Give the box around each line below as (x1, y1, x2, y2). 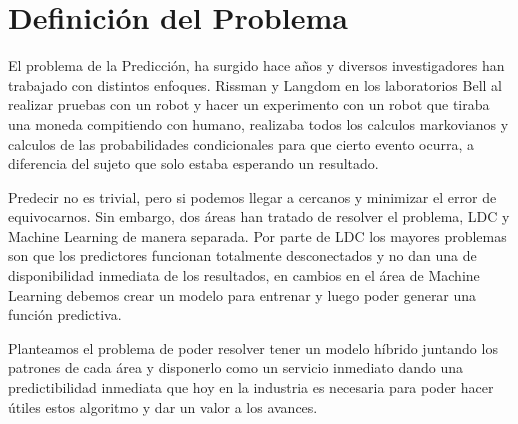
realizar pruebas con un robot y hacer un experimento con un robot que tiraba (8, 94, 490, 115)
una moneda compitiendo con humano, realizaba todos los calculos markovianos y (8, 113, 509, 134)
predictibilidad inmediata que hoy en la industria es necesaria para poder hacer (8, 377, 494, 398)
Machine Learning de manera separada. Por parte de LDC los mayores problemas (8, 225, 507, 246)
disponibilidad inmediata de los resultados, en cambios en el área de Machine (8, 265, 480, 286)
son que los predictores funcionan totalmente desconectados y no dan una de (8, 245, 477, 266)
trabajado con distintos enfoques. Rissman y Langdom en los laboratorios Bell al (8, 74, 502, 95)
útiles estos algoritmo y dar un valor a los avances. (8, 396, 318, 417)
